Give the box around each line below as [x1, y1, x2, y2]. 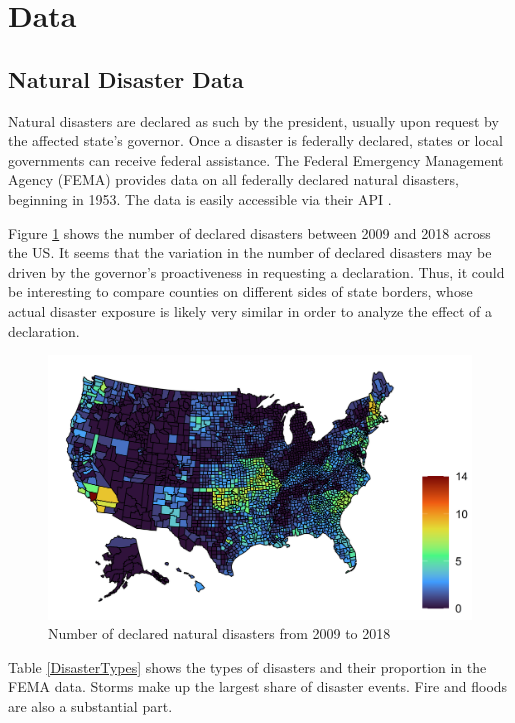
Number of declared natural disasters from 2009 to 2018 [48, 623, 391, 644]
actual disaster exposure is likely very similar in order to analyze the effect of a [8, 300, 492, 321]
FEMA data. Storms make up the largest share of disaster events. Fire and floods [8, 676, 508, 697]
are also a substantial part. [8, 696, 173, 717]
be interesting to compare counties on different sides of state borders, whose [8, 281, 473, 302]
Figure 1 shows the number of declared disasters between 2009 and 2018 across [8, 222, 491, 243]
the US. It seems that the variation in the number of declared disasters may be [8, 242, 492, 263]
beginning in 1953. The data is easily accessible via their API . [8, 188, 392, 209]
